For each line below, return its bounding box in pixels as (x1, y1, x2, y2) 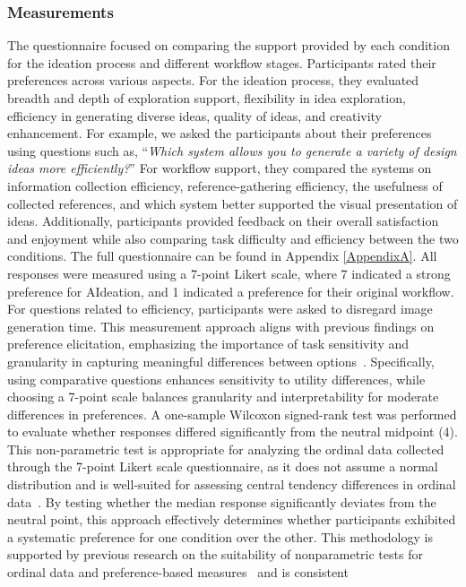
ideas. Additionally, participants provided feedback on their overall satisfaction (7, 211, 439, 230)
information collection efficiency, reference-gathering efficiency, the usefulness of (7, 176, 443, 194)
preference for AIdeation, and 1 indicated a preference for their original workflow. (7, 281, 454, 300)
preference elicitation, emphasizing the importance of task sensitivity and (7, 334, 410, 353)
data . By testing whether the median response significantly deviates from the (7, 492, 436, 511)
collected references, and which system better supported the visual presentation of (7, 194, 458, 212)
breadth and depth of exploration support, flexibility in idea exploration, (7, 89, 406, 107)
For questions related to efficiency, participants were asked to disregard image (7, 299, 433, 318)
